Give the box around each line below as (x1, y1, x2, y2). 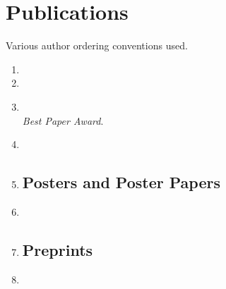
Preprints (22, 238, 93, 260)
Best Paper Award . (22, 113, 104, 128)
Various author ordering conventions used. (6, 38, 188, 53)
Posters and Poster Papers (22, 171, 220, 193)
